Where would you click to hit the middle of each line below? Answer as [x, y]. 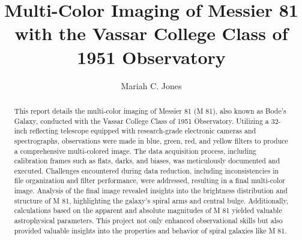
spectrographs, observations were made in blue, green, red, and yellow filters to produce [151, 140]
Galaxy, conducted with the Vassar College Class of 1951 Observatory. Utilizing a [141, 121]
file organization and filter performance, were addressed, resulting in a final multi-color [149, 180]
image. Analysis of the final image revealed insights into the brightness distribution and [151, 191]
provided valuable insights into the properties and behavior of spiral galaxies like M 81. [150, 230]
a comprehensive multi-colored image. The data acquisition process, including [135, 151]
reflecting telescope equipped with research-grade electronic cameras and [143, 131]
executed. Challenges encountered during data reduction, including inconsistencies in [146, 170]
